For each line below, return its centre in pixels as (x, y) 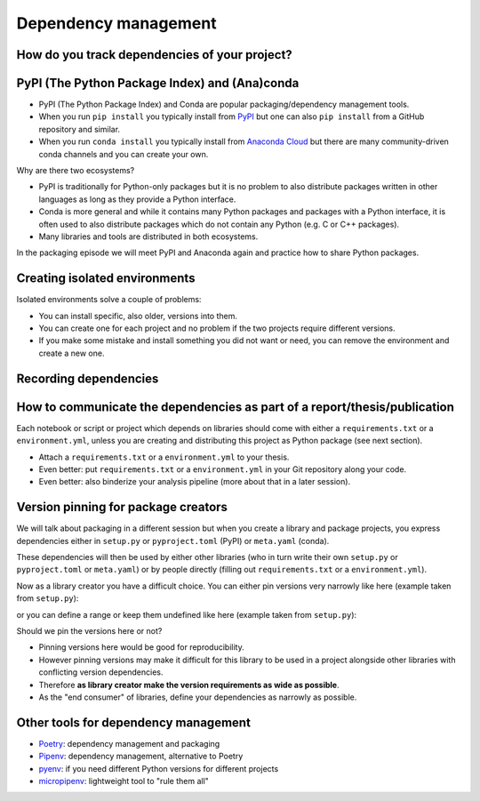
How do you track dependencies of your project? (154, 55)
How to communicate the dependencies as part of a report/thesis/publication (236, 407)
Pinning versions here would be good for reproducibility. (141, 647)
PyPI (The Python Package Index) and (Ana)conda (158, 83)
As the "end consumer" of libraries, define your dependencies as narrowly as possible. (198, 697)
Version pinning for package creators (122, 507)
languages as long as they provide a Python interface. (137, 199)
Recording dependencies (88, 378)
